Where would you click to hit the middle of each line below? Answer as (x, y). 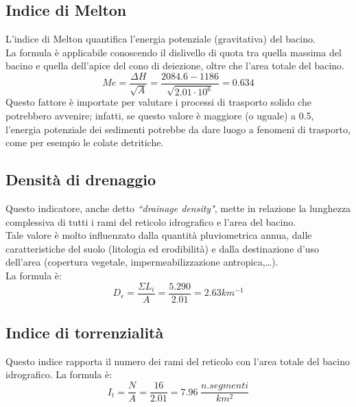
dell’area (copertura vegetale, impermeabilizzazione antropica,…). (142, 262)
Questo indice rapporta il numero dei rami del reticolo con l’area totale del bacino (178, 361)
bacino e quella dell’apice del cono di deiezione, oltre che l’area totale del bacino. (175, 66)
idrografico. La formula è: (59, 374)
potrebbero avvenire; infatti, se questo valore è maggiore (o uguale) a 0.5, (160, 116)
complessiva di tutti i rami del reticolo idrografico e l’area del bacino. (151, 221)
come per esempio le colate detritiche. (85, 142)
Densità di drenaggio (81, 179)
